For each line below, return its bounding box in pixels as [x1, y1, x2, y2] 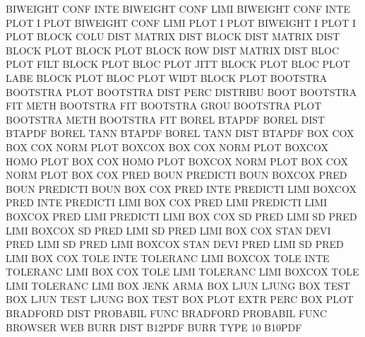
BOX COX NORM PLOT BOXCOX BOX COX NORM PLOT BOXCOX [6, 139, 328, 154]
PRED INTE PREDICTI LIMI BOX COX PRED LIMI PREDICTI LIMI [6, 195, 328, 210]
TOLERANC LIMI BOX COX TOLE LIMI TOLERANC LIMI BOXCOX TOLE [6, 264, 359, 279]
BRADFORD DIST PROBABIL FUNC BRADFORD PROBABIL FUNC [6, 306, 328, 321]
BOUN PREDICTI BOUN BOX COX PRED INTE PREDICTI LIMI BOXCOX [6, 181, 357, 196]
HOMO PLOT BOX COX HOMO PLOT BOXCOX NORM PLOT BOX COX [6, 153, 348, 168]
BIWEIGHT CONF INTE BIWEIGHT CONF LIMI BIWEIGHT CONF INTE [6, 1, 350, 16]
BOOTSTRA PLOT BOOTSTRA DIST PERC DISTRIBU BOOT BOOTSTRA [6, 84, 357, 99]
